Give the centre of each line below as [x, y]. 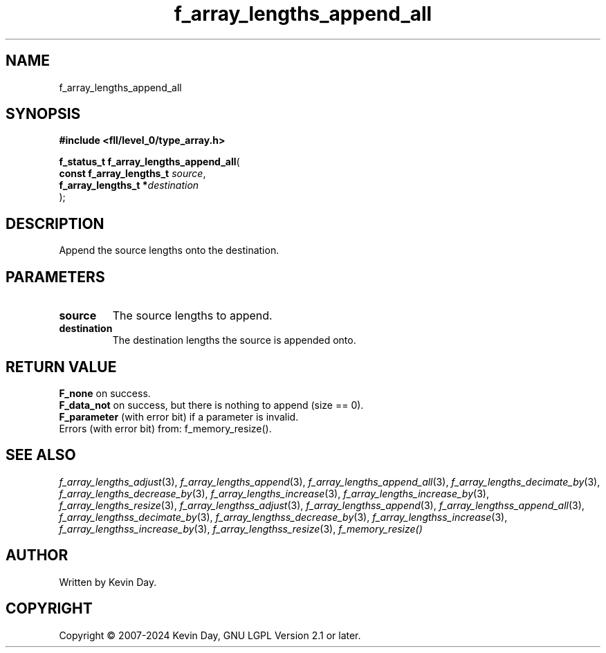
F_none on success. [105, 393]
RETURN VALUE [61, 367]
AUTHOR [37, 555]
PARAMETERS [55, 277]
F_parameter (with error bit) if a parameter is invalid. [179, 416]
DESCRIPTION [55, 223]
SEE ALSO [41, 455]
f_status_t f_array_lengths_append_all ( [149, 162]
